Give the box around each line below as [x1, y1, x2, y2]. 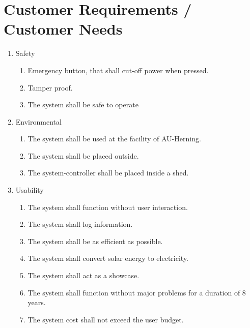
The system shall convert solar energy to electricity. [27, 253, 189, 263]
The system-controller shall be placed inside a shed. [27, 167, 189, 178]
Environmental [15, 116, 62, 127]
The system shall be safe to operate [27, 99, 138, 110]
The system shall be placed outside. [27, 150, 139, 161]
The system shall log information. [27, 219, 133, 229]
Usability [15, 185, 44, 195]
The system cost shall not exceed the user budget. [27, 314, 184, 324]
